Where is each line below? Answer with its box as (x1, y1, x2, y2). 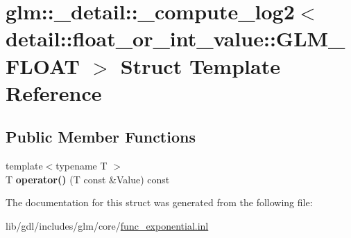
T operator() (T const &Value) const (6, 172, 170, 186)
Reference (6, 78, 102, 107)
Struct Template (120, 51, 280, 80)
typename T (55, 158, 108, 173)
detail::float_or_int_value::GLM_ (6, 24, 345, 53)
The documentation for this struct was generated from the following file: (6, 195, 313, 210)
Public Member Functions (6, 126, 196, 147)
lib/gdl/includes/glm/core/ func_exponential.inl (6, 218, 209, 232)
